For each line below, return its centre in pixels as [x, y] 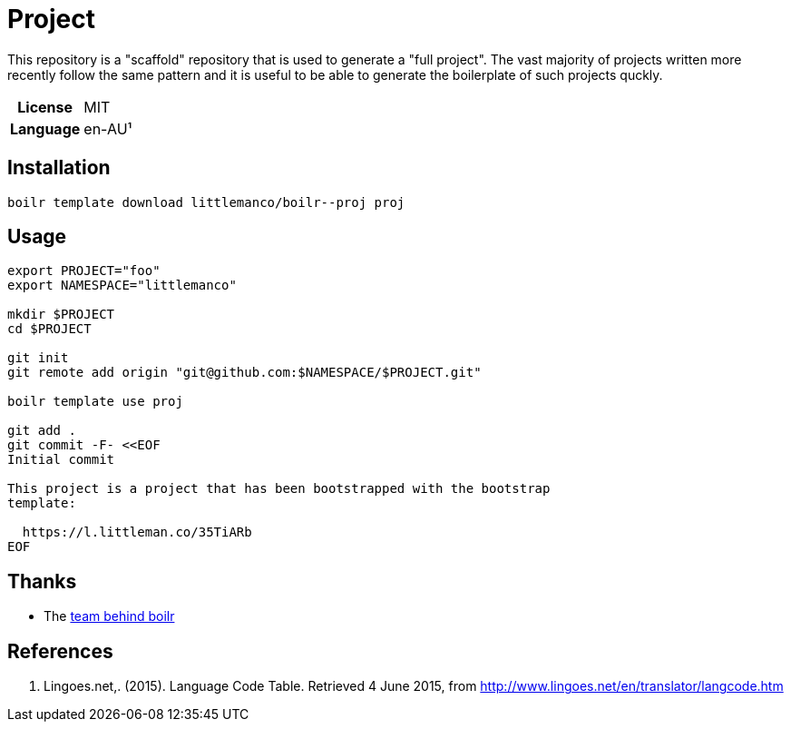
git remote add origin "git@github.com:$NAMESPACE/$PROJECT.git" [244, 373]
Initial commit [61, 460]
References [60, 651]
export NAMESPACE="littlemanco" [122, 286]
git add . [42, 431]
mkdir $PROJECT [61, 315]
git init [38, 358]
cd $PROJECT [49, 329]
